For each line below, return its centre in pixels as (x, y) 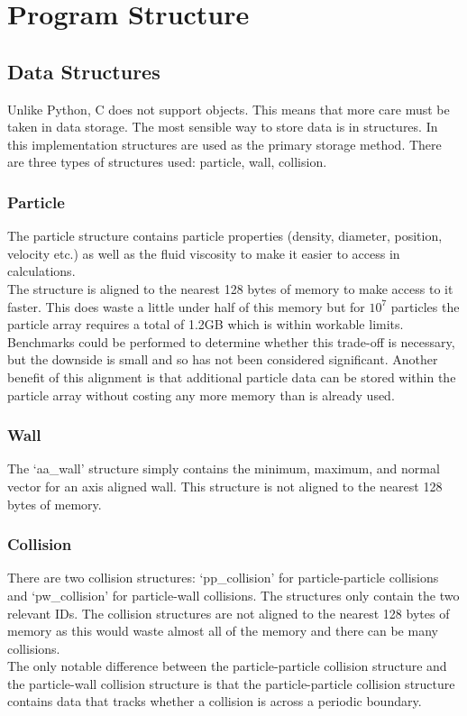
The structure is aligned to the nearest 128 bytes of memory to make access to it (230, 288)
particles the (425, 306)
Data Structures (84, 71)
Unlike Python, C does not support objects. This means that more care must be (229, 109)
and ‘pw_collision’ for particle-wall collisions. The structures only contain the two (233, 595)
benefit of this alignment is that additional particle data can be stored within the (232, 376)
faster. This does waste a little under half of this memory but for (186, 306)
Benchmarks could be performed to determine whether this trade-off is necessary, (231, 341)
